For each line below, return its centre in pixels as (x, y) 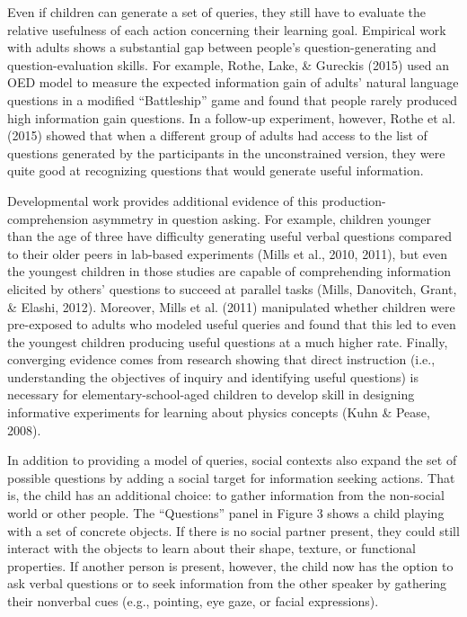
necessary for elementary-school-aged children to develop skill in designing (211, 394)
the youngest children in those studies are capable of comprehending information (229, 271)
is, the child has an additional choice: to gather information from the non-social (226, 495)
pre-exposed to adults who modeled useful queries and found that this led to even (232, 324)
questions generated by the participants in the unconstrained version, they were (226, 152)
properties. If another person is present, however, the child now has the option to (230, 565)
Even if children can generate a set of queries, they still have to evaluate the (217, 12)
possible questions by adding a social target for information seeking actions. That (231, 477)
